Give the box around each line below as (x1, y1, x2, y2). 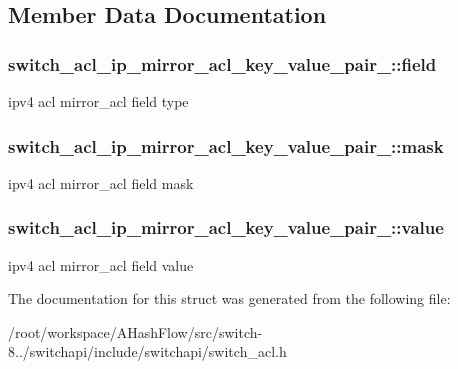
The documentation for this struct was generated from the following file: (8, 288, 451, 309)
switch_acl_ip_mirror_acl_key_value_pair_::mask (8, 133, 444, 158)
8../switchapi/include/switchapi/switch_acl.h (8, 341, 287, 362)
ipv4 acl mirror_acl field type (8, 91, 189, 111)
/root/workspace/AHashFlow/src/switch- (8, 321, 263, 342)
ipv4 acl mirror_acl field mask (8, 172, 194, 193)
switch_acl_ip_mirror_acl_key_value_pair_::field (8, 51, 437, 76)
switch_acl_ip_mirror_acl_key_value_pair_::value (8, 215, 444, 240)
